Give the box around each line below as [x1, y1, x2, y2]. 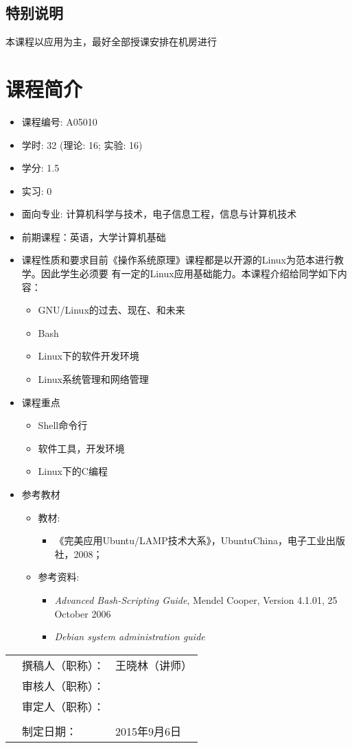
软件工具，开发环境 [38, 441, 125, 455]
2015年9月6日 [115, 723, 182, 739]
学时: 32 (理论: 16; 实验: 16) [21, 137, 143, 152]
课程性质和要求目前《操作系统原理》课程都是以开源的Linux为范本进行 [21, 253, 335, 267]
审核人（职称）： [22, 677, 105, 694]
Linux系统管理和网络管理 [38, 372, 149, 386]
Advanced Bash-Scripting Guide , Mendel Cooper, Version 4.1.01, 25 [54, 592, 338, 607]
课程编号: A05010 [21, 114, 97, 128]
